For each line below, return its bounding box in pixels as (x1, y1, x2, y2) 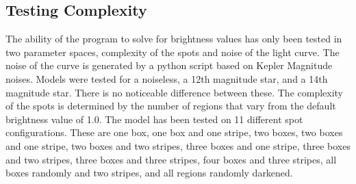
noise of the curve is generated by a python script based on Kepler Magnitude (5, 58, 333, 73)
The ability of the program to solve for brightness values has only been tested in (5, 31, 342, 46)
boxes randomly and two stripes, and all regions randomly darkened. (5, 166, 293, 180)
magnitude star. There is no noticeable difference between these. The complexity (5, 85, 344, 99)
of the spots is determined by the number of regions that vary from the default (5, 98, 336, 113)
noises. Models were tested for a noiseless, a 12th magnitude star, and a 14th (5, 71, 328, 86)
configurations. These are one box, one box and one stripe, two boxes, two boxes (5, 125, 343, 140)
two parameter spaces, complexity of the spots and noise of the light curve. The (5, 44, 340, 59)
